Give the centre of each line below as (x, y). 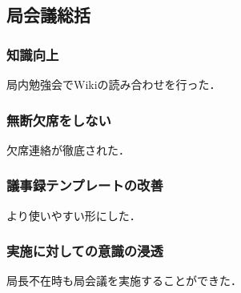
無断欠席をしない (59, 120)
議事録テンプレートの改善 (85, 185)
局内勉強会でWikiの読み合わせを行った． (114, 84)
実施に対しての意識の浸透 (85, 251)
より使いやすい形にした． (74, 215)
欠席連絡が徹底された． (68, 149)
